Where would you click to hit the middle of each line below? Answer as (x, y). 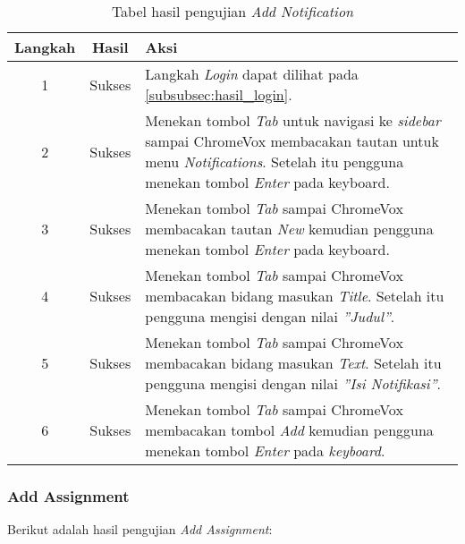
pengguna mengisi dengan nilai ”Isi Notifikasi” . (293, 383)
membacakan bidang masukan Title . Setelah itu (295, 296)
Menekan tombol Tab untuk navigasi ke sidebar (293, 120)
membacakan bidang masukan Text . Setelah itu (293, 363)
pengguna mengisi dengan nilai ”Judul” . (270, 316)
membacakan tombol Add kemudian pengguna (289, 430)
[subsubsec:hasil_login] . (219, 94)
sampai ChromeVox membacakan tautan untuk (292, 141)
